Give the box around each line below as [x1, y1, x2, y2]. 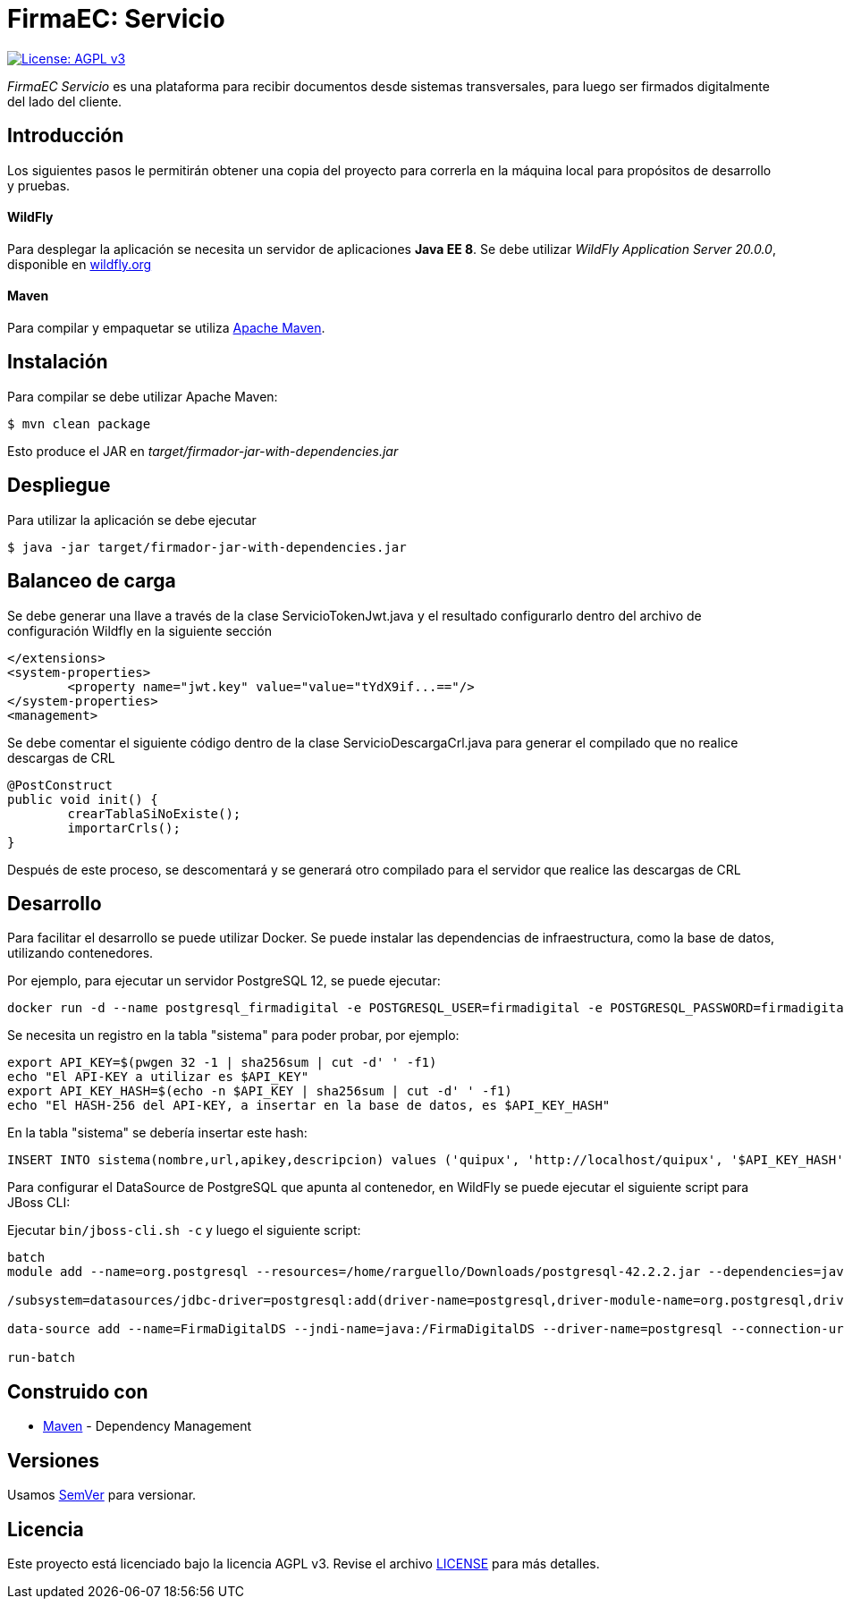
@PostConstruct [7, 777, 114, 792]
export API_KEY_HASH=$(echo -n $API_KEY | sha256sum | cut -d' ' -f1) [7, 1084, 512, 1099]
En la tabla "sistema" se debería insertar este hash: [7, 1125, 308, 1141]
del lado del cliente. [7, 93, 122, 109]
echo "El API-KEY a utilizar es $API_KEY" [7, 1069, 309, 1085]
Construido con [7, 1380, 148, 1403]
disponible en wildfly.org [7, 256, 152, 272]
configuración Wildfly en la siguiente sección [7, 622, 272, 638]
